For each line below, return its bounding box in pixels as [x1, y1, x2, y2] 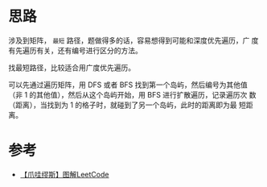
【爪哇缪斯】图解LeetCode [19, 169, 109, 179]
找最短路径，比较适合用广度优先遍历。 [8, 62, 135, 73]
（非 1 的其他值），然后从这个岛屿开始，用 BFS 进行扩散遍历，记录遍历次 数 [8, 89, 257, 99]
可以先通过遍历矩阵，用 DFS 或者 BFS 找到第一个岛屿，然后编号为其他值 [8, 80, 248, 89]
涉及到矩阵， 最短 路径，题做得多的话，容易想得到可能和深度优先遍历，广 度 [8, 35, 259, 45]
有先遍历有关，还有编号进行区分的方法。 [8, 45, 142, 55]
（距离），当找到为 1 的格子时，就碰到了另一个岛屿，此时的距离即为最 [8, 100, 237, 110]
